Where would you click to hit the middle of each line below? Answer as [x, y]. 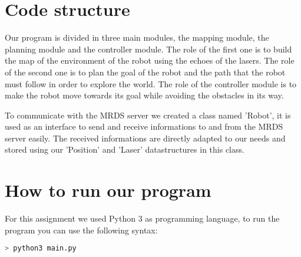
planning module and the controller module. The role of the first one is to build [148, 49]
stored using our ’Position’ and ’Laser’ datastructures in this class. [125, 149]
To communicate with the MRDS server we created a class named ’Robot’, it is [148, 115]
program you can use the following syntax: [81, 230]
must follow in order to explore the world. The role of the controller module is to [151, 83]
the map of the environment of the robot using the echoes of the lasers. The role [150, 60]
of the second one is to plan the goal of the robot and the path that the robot [145, 72]
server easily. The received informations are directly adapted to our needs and [145, 138]
